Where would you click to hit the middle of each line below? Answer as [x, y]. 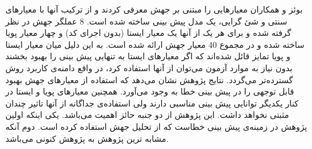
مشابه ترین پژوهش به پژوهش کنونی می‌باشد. [87, 138]
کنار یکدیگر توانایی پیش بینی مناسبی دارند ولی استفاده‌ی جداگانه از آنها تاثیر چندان [152, 103]
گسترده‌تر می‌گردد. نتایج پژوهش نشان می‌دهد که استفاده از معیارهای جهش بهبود [149, 79]
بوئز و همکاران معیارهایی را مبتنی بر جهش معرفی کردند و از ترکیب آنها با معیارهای [154, 9]
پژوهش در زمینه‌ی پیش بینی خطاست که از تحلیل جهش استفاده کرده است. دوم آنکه [156, 126]
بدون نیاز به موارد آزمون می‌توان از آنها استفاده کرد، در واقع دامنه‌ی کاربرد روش [149, 67]
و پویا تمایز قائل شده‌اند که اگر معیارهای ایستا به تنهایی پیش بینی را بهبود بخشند [148, 56]
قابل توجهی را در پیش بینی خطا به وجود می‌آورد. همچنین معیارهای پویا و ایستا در [150, 91]
